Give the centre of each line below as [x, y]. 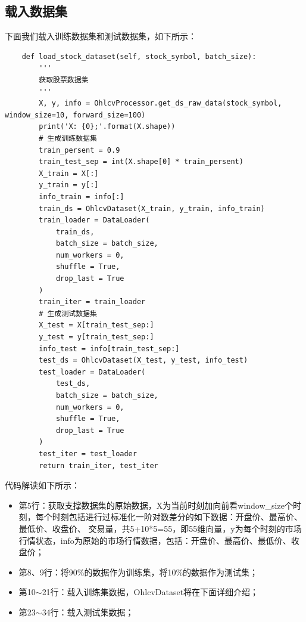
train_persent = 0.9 [79, 150]
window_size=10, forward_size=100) [75, 115]
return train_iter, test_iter [99, 465]
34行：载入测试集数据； [88, 612]
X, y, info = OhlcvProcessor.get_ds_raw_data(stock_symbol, [160, 103]
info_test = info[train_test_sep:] [109, 349]
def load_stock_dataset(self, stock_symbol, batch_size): [139, 56]
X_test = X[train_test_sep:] [96, 325]
